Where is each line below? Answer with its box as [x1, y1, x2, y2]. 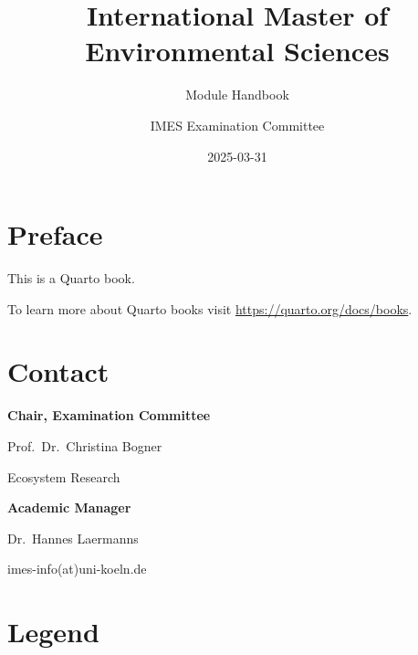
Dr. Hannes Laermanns [7, 528, 139, 547]
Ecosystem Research [7, 467, 120, 486]
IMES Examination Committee [150, 115, 325, 134]
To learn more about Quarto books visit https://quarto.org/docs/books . [7, 299, 413, 318]
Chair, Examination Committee [7, 406, 211, 425]
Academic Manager [7, 498, 131, 517]
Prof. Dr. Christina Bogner [7, 436, 162, 455]
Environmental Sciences [85, 32, 390, 69]
